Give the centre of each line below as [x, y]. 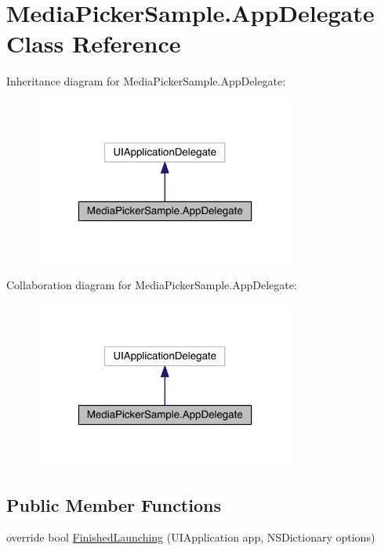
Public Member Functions [114, 504]
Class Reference [94, 43]
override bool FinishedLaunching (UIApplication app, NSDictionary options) [191, 537]
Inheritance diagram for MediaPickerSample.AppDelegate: [146, 81]
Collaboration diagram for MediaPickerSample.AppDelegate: [152, 285]
